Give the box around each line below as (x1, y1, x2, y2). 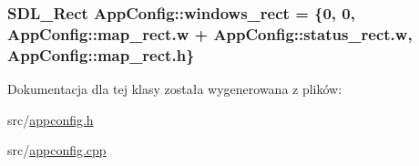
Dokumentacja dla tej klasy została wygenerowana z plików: (7, 79, 342, 99)
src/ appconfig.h (7, 109, 94, 129)
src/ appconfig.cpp (7, 140, 107, 160)
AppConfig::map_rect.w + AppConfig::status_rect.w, (7, 22, 413, 45)
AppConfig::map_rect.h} (7, 43, 195, 66)
